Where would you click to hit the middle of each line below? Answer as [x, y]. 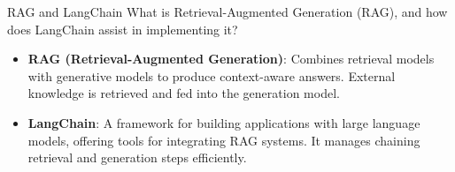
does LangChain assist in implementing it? [123, 29]
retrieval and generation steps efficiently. [137, 157]
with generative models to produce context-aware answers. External [212, 75]
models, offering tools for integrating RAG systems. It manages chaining [224, 140]
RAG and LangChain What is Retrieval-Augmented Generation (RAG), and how [227, 11]
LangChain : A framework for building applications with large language [224, 122]
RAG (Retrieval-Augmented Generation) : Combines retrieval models [231, 59]
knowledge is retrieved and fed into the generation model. [184, 93]
